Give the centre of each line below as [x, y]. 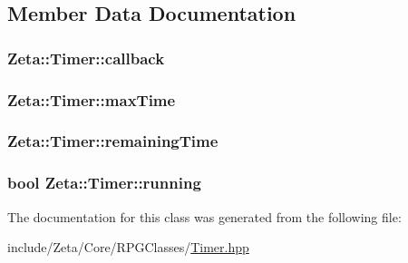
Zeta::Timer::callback [86, 58]
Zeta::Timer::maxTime [92, 99]
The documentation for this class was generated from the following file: [204, 216]
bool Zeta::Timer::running [104, 183]
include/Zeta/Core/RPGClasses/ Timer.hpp [128, 247]
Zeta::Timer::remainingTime [113, 141]
